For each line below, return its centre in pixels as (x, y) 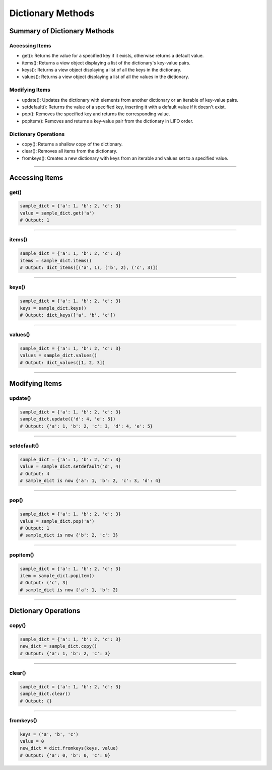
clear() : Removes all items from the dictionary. (70, 151)
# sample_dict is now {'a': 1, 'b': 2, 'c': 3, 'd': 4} (90, 481)
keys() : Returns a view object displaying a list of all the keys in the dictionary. (101, 70)
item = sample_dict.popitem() (57, 576)
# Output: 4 (35, 474)
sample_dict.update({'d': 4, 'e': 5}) (68, 419)
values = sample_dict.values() (59, 356)
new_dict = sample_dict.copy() (59, 646)
